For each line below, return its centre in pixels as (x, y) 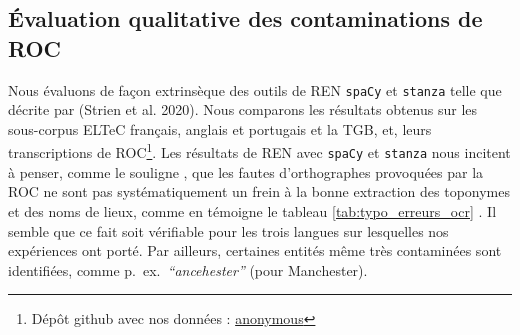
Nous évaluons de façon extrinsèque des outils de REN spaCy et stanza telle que (255, 89)
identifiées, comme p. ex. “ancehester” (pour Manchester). (188, 269)
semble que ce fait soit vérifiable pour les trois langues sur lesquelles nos (228, 230)
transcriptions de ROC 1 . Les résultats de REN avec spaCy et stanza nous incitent (259, 151)
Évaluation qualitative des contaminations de (245, 18)
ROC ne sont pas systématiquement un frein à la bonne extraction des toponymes (259, 191)
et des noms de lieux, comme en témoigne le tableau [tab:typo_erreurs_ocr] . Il (252, 210)
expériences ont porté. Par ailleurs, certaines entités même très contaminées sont (255, 250)
